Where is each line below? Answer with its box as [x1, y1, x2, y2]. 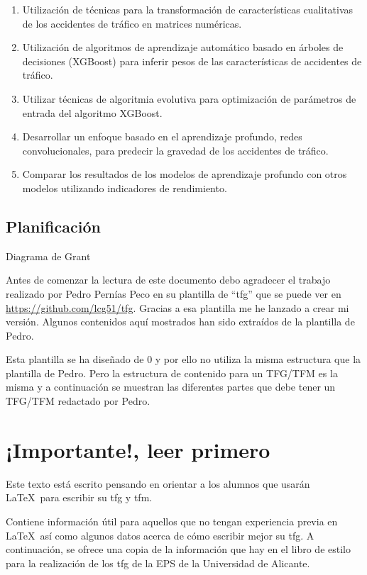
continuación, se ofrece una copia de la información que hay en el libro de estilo [6, 542, 351, 557]
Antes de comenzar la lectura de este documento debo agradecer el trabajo [6, 272, 331, 287]
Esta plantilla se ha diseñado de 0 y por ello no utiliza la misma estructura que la [6, 352, 361, 367]
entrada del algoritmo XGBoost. [22, 105, 163, 120]
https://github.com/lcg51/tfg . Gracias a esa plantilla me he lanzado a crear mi [6, 300, 349, 315]
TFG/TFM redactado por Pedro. [6, 393, 150, 408]
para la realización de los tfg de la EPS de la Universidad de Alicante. [6, 555, 310, 570]
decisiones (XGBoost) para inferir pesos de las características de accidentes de [22, 53, 362, 68]
